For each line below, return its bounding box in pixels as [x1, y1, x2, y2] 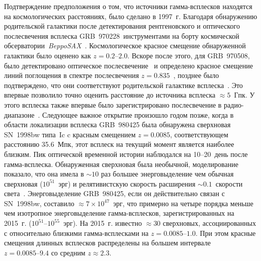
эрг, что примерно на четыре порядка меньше [113, 198, 253, 208]
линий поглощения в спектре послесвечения [4, 70, 139, 80]
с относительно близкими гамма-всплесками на [4, 227, 149, 238]
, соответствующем [170, 129, 228, 139]
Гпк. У [234, 90, 255, 100]
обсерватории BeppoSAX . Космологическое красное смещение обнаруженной [4, 40, 246, 51]
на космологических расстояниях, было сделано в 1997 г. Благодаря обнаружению [4, 11, 257, 21]
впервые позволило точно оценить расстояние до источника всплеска [4, 90, 216, 100]
